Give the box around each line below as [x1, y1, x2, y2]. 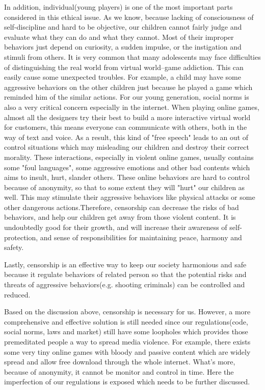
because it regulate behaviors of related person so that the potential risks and [4, 269, 247, 280]
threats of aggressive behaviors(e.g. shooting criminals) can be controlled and [4, 279, 245, 290]
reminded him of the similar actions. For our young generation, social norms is [4, 91, 249, 102]
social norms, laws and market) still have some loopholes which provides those [4, 326, 248, 337]
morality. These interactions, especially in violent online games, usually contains [4, 151, 254, 162]
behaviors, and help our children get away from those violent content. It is [4, 212, 236, 222]
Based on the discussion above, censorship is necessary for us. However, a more [4, 306, 251, 317]
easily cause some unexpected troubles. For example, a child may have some [4, 72, 241, 82]
